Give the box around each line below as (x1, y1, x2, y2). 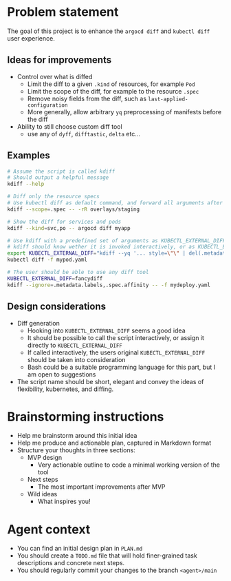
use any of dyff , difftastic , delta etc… (27, 129, 141, 138)
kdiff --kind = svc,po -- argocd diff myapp (7, 224, 131, 231)
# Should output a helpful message (7, 174, 109, 181)
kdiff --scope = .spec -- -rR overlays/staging (7, 206, 140, 213)
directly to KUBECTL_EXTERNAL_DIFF (27, 341, 122, 349)
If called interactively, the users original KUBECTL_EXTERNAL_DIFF (27, 348, 206, 357)
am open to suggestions (27, 370, 96, 379)
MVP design (27, 454, 63, 462)
